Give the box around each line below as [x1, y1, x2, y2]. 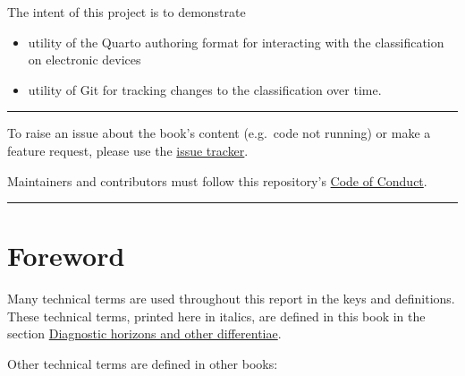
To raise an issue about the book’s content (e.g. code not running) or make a [7, 124, 431, 142]
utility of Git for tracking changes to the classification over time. [28, 80, 382, 98]
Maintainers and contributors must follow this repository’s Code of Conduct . [7, 171, 427, 190]
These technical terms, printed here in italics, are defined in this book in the [7, 306, 426, 325]
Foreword [7, 237, 125, 274]
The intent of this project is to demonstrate [7, 3, 246, 21]
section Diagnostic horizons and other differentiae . [7, 324, 282, 343]
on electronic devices [28, 50, 141, 69]
